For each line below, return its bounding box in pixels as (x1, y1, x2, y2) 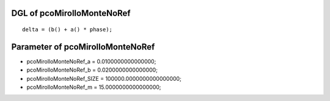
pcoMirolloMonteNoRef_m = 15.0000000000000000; (26, 83, 161, 91)
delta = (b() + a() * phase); (22, 26, 113, 33)
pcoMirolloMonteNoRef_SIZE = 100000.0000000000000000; (26, 75, 182, 82)
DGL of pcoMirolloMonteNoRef (11, 8, 131, 18)
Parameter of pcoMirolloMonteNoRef (11, 42, 155, 52)
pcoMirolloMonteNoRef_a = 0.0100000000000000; (26, 58, 156, 65)
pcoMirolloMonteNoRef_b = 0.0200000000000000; (26, 66, 158, 73)
